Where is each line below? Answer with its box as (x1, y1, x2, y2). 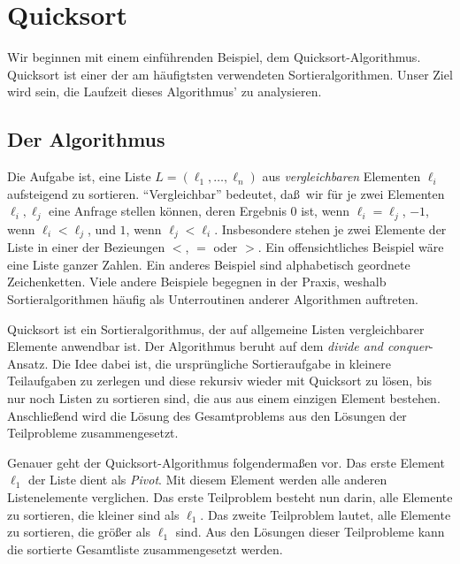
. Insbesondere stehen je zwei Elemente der (214, 219, 447, 238)
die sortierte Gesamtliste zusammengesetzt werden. (7, 539, 283, 558)
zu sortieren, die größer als (7, 522, 151, 541)
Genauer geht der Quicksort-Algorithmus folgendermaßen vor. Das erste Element (7, 453, 445, 471)
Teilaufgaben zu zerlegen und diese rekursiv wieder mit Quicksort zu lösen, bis (7, 371, 433, 390)
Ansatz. (7, 354, 49, 372)
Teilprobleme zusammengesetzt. (7, 423, 179, 442)
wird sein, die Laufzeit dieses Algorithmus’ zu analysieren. (7, 82, 322, 101)
